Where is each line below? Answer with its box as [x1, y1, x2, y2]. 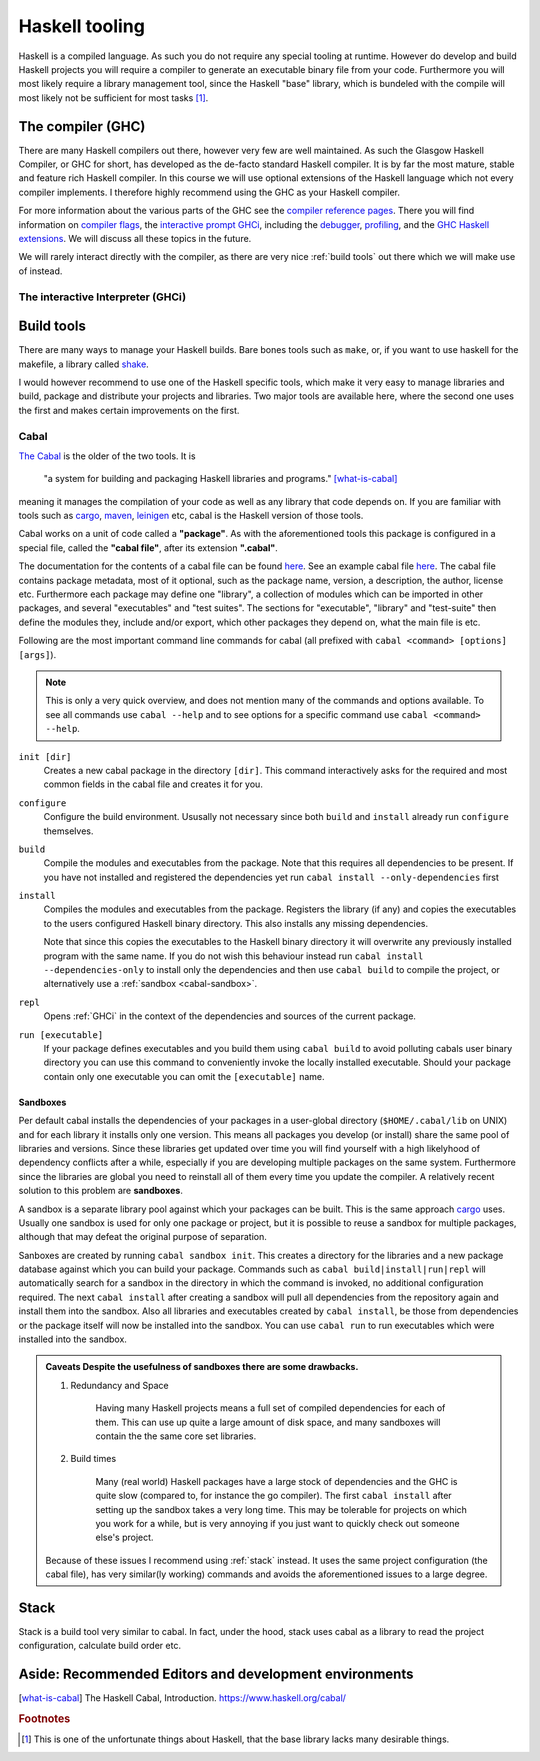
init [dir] [18, 751, 72, 762]
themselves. [43, 825, 94, 837]
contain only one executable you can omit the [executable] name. [43, 1070, 325, 1082]
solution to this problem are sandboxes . [18, 1185, 184, 1197]
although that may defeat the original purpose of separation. [18, 1231, 267, 1243]
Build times [70, 1453, 117, 1465]
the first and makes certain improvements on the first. [18, 404, 240, 416]
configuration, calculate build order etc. [18, 1640, 182, 1652]
